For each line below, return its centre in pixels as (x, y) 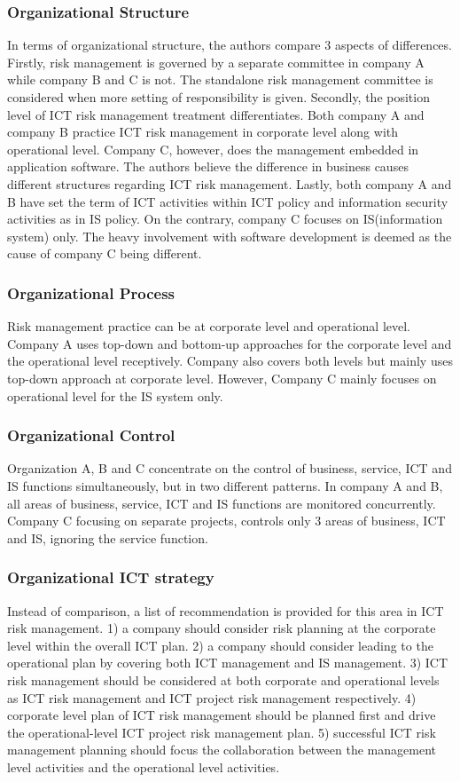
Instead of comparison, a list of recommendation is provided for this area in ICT (226, 610)
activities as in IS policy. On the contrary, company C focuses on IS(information (225, 219)
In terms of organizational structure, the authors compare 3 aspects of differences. (230, 45)
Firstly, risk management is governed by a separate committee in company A (216, 62)
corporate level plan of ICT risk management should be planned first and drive (222, 715)
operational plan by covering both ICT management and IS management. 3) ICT (228, 663)
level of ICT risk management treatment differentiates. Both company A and (216, 114)
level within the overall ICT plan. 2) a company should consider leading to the (220, 645)
